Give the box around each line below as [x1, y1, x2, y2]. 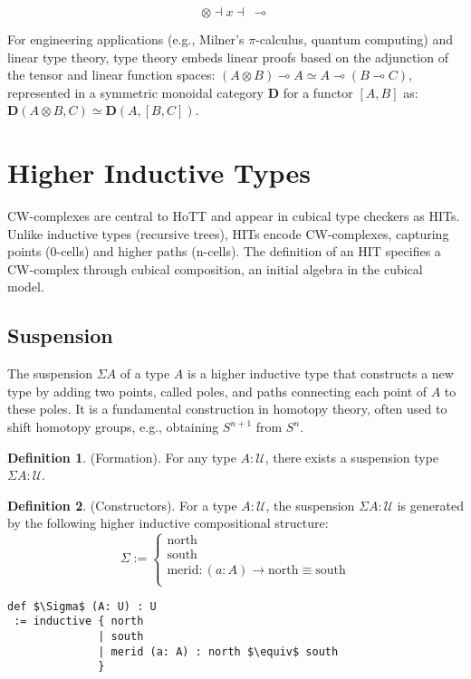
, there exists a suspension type [264, 447, 439, 466]
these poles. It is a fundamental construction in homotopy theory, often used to [7, 399, 447, 418]
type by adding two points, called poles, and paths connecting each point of [7, 381, 428, 400]
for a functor [283, 82, 353, 101]
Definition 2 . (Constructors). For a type [7, 495, 237, 514]
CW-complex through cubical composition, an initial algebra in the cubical [7, 259, 423, 278]
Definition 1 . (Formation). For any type [7, 447, 236, 466]
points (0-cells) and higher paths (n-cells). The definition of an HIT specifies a [7, 242, 441, 261]
